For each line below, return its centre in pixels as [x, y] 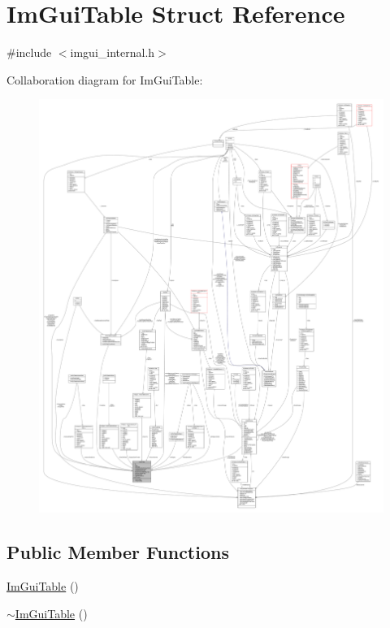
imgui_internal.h [113, 52]
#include [29, 52]
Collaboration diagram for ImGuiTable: [105, 79]
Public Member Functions [118, 552]
